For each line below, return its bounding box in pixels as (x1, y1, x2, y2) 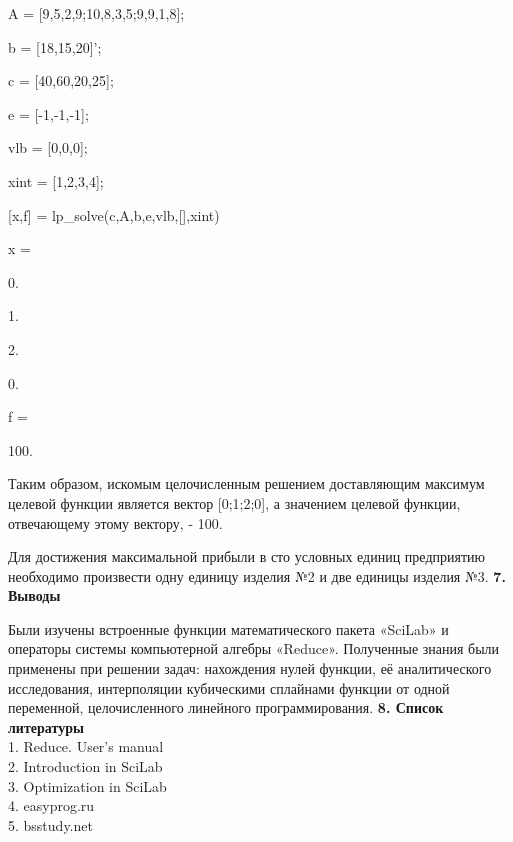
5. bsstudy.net (8, 814, 93, 835)
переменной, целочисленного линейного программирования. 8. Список (8, 697, 444, 718)
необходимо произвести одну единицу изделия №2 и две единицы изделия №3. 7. (8, 565, 506, 586)
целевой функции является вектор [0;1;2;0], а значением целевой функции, (8, 492, 461, 513)
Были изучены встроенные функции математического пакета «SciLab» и (8, 618, 449, 639)
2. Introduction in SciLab (8, 756, 163, 777)
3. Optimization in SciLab (8, 775, 167, 796)
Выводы (8, 585, 61, 606)
